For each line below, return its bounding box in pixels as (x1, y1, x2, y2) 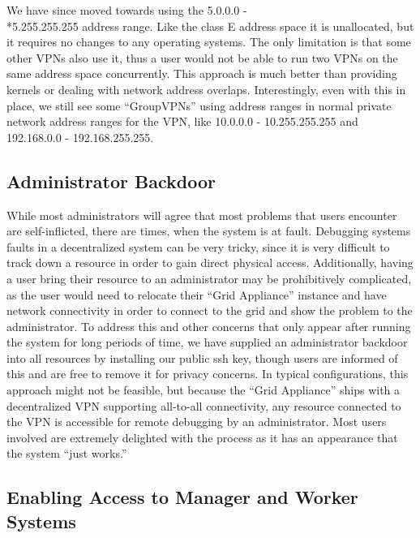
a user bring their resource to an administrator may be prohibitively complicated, (6, 269, 412, 286)
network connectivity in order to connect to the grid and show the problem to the (6, 302, 413, 319)
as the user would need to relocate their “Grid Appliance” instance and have (6, 286, 387, 303)
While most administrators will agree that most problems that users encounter (6, 206, 397, 223)
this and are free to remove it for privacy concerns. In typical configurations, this (6, 365, 409, 382)
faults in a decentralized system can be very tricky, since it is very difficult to (6, 238, 390, 255)
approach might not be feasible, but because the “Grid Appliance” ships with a (6, 381, 401, 398)
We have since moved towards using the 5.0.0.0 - (6, 2, 247, 18)
